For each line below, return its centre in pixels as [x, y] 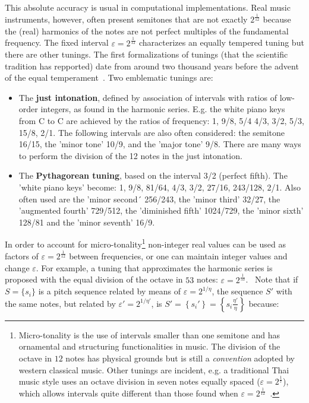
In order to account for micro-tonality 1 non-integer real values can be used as [145, 243]
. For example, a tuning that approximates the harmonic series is [154, 267]
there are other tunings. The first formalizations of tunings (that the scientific [146, 54]
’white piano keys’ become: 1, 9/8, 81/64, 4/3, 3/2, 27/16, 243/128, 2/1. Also [160, 187]
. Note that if [272, 279]
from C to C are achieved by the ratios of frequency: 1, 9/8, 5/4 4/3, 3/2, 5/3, [161, 121]
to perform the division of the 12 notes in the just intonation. [130, 155]
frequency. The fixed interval [57, 42]
